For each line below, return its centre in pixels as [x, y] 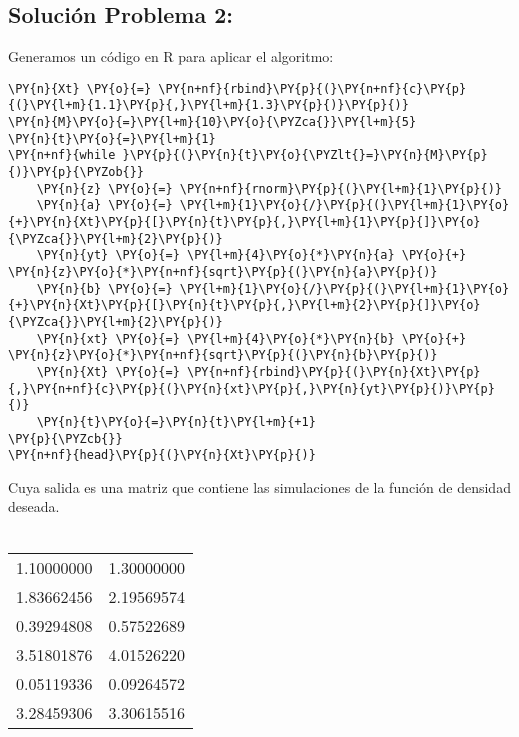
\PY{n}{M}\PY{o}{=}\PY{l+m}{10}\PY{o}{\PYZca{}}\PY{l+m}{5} [212, 122]
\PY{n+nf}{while [62, 155]
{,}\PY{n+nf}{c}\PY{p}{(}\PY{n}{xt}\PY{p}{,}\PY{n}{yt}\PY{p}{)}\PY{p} [251, 388]
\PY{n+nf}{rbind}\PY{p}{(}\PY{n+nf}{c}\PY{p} [312, 88]
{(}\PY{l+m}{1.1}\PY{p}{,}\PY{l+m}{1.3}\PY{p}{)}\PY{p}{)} [208, 105]
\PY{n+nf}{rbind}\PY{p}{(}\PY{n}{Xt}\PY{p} [333, 371]
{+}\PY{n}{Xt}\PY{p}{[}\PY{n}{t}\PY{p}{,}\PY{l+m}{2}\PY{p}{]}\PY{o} [244, 305]
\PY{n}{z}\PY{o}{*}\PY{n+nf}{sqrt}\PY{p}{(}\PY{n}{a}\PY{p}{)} [223, 272]
